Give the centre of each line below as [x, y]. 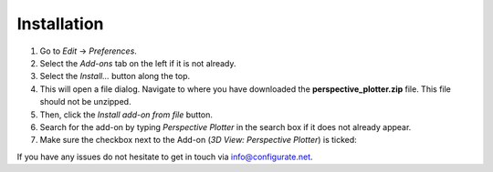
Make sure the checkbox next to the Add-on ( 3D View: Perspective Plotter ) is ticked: [199, 140]
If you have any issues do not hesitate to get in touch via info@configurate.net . [165, 157]
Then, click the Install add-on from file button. [126, 115]
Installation [60, 24]
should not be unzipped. [85, 102]
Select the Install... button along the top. [115, 76]
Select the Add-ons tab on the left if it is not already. [138, 63]
